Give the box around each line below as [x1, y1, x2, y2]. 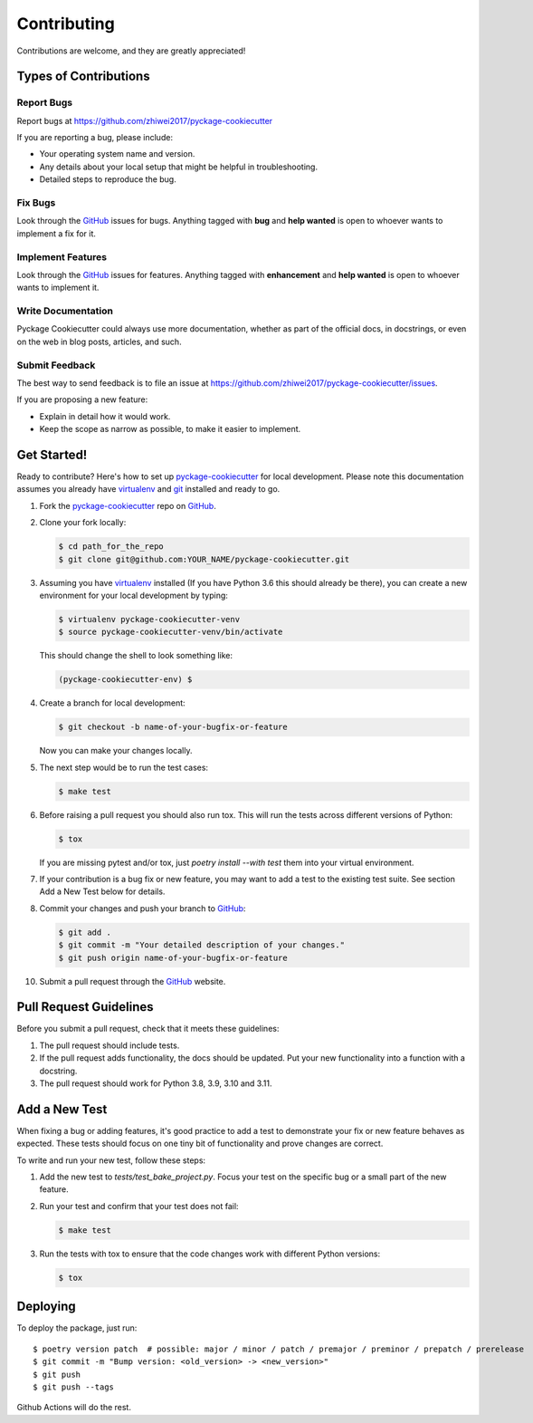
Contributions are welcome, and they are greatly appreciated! [16, 45, 246, 56]
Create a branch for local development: [39, 697, 186, 708]
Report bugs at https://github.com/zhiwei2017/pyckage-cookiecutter [16, 115, 273, 126]
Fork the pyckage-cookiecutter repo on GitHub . [39, 500, 216, 511]
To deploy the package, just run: [16, 1322, 138, 1333]
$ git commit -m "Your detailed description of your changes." [58, 940, 346, 950]
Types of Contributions [16, 69, 150, 84]
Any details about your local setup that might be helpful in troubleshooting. [39, 161, 319, 172]
